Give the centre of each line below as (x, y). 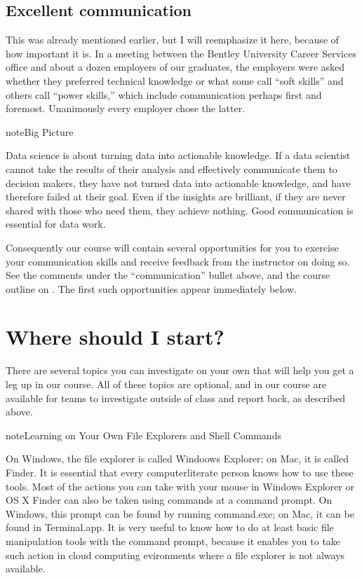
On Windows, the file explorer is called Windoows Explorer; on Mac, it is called (177, 459)
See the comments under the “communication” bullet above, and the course (168, 275)
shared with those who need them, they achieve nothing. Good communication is (180, 210)
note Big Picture (40, 131)
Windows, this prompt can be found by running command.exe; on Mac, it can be (180, 513)
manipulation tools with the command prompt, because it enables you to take (173, 541)
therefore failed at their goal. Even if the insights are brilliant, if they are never (176, 197)
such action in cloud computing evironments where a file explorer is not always (175, 555)
